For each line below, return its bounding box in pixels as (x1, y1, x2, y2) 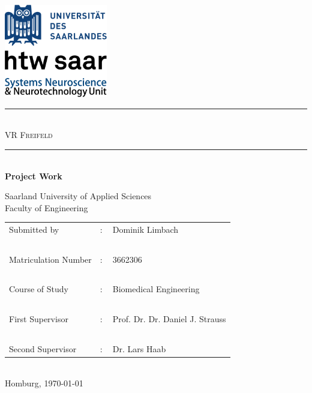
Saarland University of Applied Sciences (5, 190, 152, 202)
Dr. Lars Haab (112, 342, 166, 355)
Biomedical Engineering (112, 283, 200, 295)
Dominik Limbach (112, 223, 179, 236)
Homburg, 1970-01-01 (5, 377, 83, 389)
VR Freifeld (5, 128, 53, 141)
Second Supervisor (9, 342, 77, 355)
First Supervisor (9, 313, 68, 325)
